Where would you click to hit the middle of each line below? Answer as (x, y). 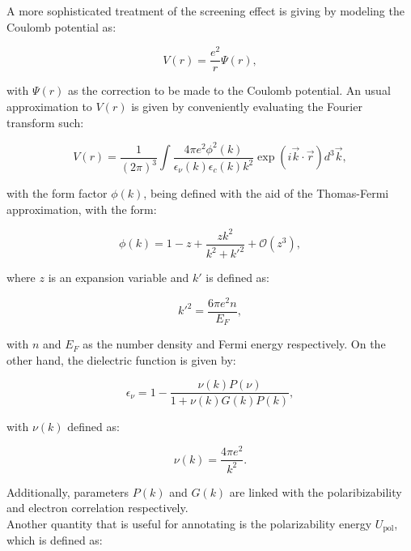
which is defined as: (55, 540)
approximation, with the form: (82, 209)
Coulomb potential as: (61, 26)
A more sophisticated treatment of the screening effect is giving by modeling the (205, 11)
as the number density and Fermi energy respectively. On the (234, 344)
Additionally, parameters (68, 491)
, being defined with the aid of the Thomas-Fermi (266, 193)
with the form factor (57, 193)
